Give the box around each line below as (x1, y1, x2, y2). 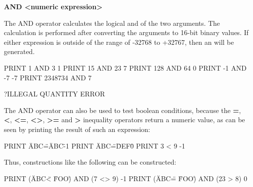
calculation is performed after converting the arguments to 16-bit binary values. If (4, 27, 249, 37)
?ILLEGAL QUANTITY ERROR (4, 89, 105, 99)
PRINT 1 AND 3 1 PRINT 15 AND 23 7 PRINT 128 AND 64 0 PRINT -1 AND (4, 62, 247, 73)
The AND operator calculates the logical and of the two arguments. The (4, 18, 220, 28)
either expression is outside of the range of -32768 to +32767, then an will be (4, 37, 234, 47)
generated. (4, 46, 35, 56)
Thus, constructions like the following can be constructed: (4, 157, 176, 167)
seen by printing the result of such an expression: (4, 124, 150, 134)
